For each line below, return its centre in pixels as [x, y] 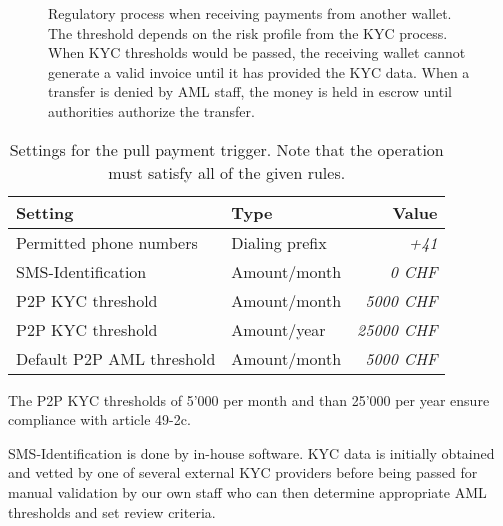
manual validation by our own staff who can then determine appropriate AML [247, 491]
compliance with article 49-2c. [99, 419]
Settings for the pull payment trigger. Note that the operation [226, 149]
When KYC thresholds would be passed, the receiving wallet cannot [257, 52]
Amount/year [278, 329]
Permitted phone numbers [107, 242]
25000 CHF [397, 329]
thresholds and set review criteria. [112, 511]
